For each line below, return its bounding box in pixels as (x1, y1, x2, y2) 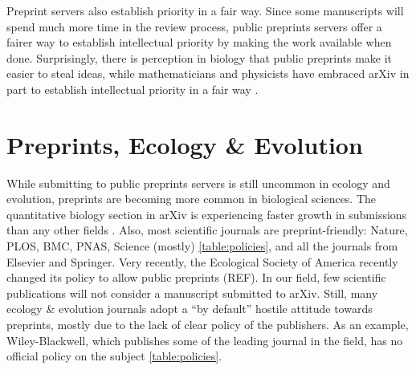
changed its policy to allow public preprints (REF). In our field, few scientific (6, 269, 386, 286)
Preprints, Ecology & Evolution (6, 128, 363, 161)
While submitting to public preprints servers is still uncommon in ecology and (6, 174, 390, 191)
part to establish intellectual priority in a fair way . (6, 80, 259, 97)
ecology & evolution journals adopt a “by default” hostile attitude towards (6, 300, 373, 317)
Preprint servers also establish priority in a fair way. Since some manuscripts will (6, 2, 404, 18)
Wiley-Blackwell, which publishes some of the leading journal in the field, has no (6, 331, 403, 348)
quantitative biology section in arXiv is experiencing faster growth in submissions (6, 205, 407, 222)
